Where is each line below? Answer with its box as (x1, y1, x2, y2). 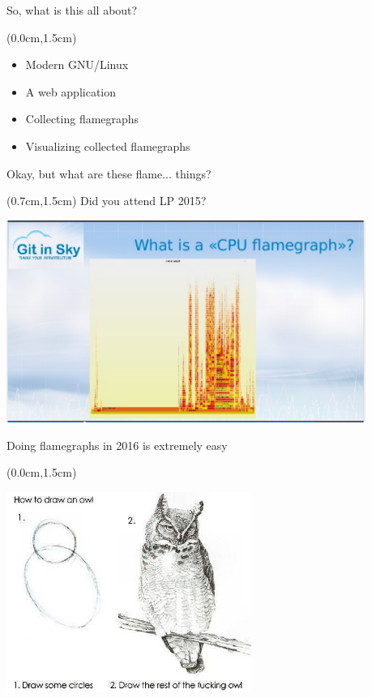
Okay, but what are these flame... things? (6, 165, 212, 182)
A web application (25, 83, 117, 100)
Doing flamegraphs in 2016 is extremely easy (6, 436, 228, 453)
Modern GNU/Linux (25, 56, 129, 73)
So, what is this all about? (6, 2, 138, 18)
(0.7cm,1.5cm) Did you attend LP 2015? (6, 192, 207, 209)
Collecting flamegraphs (25, 110, 139, 127)
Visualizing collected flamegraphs (25, 137, 190, 154)
